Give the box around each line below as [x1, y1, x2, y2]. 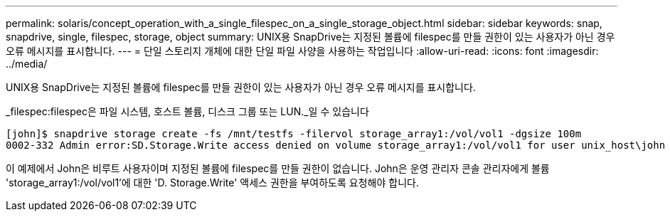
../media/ [6, 58, 48, 70]
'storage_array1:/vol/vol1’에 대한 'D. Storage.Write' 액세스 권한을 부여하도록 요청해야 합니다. [6, 176, 419, 189]
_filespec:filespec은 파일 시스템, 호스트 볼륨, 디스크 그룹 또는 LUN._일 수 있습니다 [6, 105, 369, 117]
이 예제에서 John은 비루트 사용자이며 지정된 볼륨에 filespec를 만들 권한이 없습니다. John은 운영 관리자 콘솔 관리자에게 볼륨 [6, 162, 550, 174]
